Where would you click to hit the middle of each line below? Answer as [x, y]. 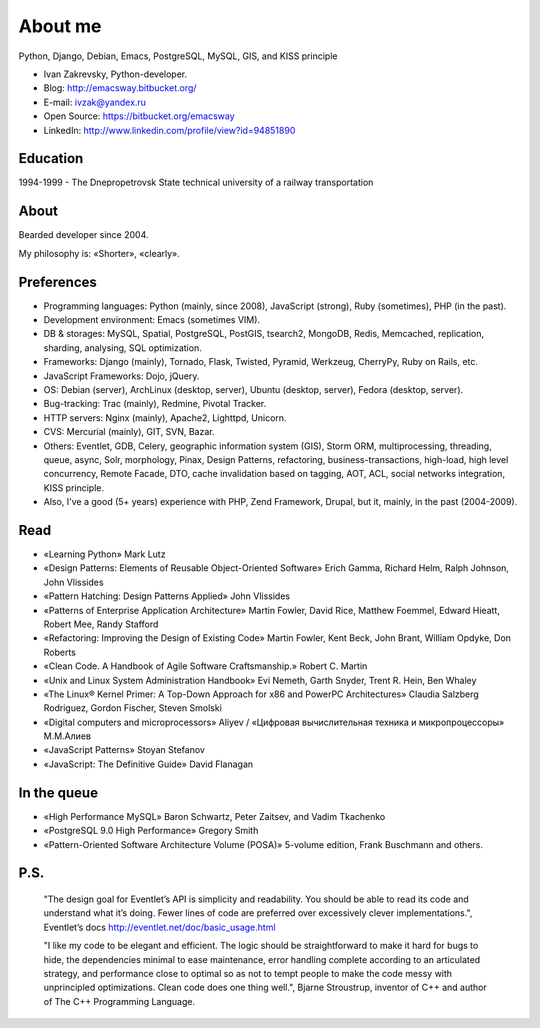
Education [51, 158]
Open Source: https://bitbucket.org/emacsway [139, 116]
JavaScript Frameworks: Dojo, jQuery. [121, 376]
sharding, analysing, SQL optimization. [122, 347]
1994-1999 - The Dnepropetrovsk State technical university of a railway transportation [196, 182]
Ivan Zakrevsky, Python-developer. [115, 74]
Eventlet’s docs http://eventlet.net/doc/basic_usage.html [159, 927]
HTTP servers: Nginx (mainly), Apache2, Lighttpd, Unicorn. [165, 417]
